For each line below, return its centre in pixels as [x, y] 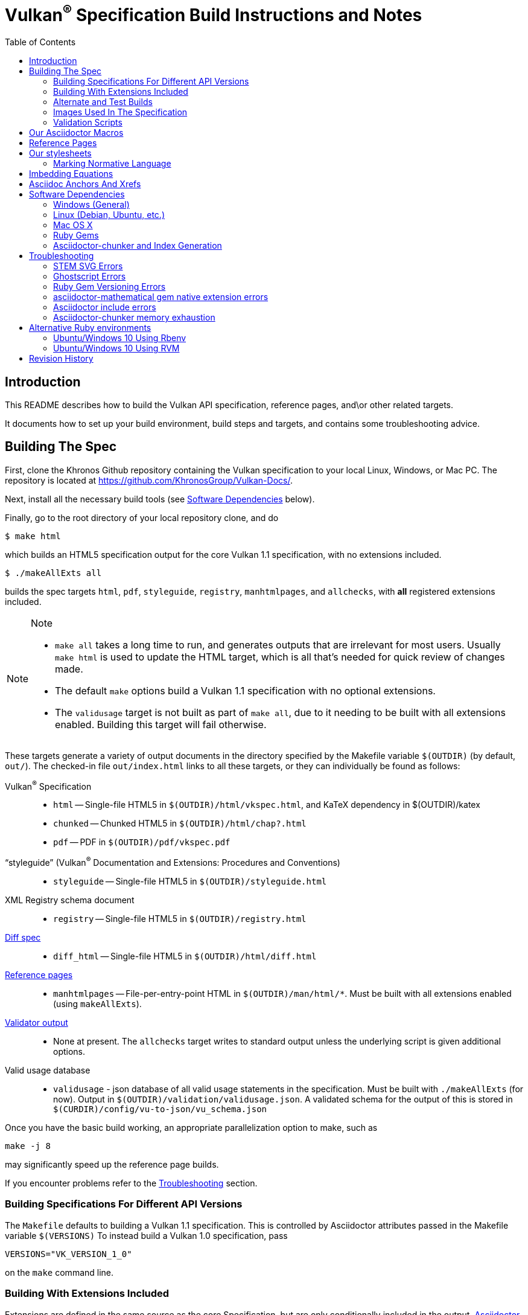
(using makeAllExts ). [97, 1004]
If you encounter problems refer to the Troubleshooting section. [131, 1183]
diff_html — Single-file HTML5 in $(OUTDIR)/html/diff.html [185, 956]
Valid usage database [48, 1070]
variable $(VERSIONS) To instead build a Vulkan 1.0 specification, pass [146, 1235]
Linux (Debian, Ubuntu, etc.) [109, 215]
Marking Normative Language [112, 164]
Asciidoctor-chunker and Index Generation [138, 246]
